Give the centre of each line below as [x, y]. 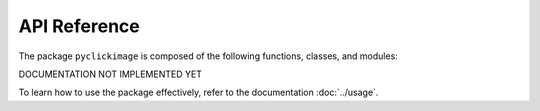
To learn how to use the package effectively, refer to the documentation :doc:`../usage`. [198, 92]
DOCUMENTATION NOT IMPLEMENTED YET [110, 74]
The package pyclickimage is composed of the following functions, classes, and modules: [208, 56]
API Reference [79, 26]
